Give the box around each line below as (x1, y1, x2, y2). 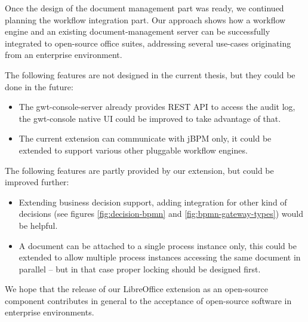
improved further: (5, 176, 69, 188)
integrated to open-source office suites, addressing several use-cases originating (5, 36, 291, 49)
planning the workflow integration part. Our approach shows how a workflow (5, 13, 286, 26)
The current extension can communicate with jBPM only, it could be (19, 132, 272, 145)
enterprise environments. (5, 306, 94, 318)
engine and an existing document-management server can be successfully (5, 25, 270, 38)
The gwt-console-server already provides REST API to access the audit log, (19, 100, 295, 113)
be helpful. (19, 219, 58, 231)
